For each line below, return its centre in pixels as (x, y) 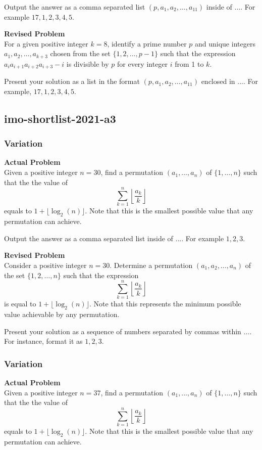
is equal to (20, 304)
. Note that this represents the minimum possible (165, 304)
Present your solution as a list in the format (72, 81)
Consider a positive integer (45, 265)
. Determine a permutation (151, 265)
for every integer (143, 63)
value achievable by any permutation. (62, 314)
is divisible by (88, 63)
